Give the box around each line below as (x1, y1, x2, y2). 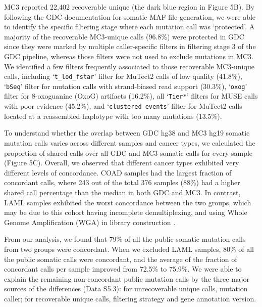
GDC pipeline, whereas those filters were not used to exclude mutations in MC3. (4, 51, 253, 61)
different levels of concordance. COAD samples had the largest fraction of (4, 167, 232, 178)
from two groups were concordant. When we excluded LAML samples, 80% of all (4, 243, 254, 254)
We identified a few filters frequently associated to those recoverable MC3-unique (4, 61, 254, 71)
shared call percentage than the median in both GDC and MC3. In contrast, (4, 187, 241, 197)
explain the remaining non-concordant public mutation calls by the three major (4, 273, 249, 284)
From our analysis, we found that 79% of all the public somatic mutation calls (4, 234, 246, 244)
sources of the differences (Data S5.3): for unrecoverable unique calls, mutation (4, 283, 248, 294)
